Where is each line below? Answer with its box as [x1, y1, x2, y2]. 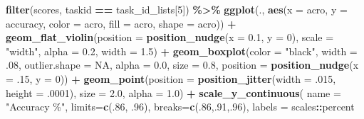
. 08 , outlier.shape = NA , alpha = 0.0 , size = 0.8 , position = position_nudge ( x [6, 57, 359, 72]
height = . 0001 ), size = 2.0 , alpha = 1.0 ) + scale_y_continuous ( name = [6, 85, 341, 100]
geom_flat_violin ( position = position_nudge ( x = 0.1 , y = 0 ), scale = [6, 30, 334, 45]
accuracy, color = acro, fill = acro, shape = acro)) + [6, 16, 236, 30]
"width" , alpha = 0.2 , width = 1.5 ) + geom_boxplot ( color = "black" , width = [6, 43, 358, 58]
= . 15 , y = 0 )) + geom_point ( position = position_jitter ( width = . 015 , [6, 71, 336, 86]
